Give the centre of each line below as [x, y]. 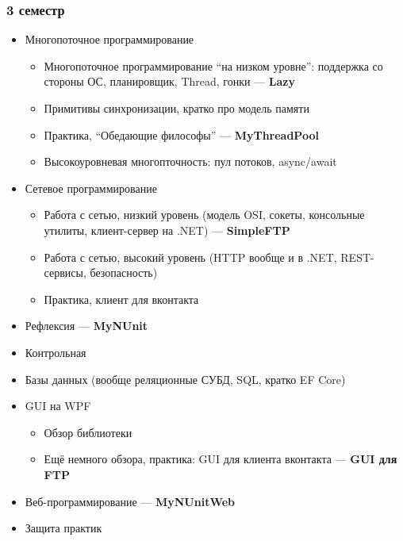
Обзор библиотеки [88, 432]
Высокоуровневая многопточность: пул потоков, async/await [190, 161]
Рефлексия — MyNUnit [86, 326]
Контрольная [56, 352]
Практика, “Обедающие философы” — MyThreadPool [181, 134]
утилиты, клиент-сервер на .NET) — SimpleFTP [167, 230]
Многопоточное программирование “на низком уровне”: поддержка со [213, 65]
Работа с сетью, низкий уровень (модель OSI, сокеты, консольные [204, 215]
